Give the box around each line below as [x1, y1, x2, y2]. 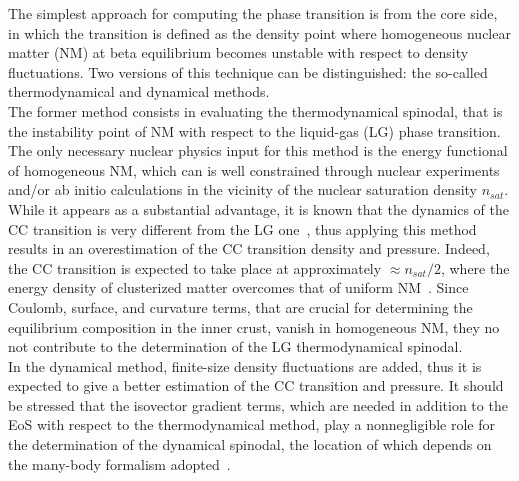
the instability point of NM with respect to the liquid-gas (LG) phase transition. [8, 120, 501, 141]
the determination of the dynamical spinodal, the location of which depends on [8, 434, 492, 455]
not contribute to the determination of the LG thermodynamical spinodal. [8, 336, 463, 357]
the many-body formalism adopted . [8, 453, 231, 474]
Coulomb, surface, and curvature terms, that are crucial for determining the [8, 296, 473, 317]
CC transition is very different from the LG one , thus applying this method [8, 218, 477, 239]
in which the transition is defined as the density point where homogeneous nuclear [8, 22, 511, 43]
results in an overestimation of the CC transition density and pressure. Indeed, [8, 238, 490, 259]
